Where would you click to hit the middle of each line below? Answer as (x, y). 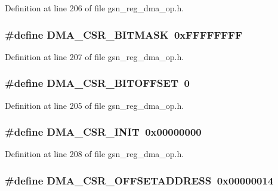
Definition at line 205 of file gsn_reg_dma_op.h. (95, 105)
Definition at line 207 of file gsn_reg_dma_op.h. (95, 56)
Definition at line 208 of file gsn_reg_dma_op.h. (95, 154)
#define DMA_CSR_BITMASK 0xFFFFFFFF (124, 34)
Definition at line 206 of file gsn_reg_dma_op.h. (95, 8)
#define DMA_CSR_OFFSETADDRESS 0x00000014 (139, 180)
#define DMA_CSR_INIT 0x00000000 (103, 132)
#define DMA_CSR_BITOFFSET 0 (97, 83)
